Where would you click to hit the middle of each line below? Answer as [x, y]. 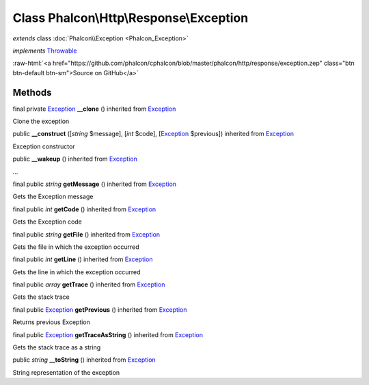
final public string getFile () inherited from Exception [86, 234]
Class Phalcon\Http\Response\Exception [131, 18]
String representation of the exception [66, 372]
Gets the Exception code [47, 222]
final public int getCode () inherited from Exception [84, 209]
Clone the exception [41, 121]
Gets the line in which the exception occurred [77, 272]
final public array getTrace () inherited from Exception [89, 284]
